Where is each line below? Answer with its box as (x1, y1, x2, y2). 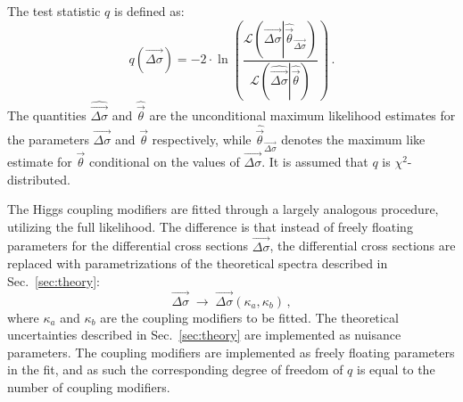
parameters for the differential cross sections (7, 236, 249, 255)
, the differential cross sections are (269, 236, 456, 255)
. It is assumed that (261, 152, 368, 170)
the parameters (7, 130, 89, 148)
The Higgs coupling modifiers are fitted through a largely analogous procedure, (7, 200, 439, 218)
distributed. (7, 169, 70, 188)
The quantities (7, 105, 87, 124)
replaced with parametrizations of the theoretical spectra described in (7, 254, 388, 273)
